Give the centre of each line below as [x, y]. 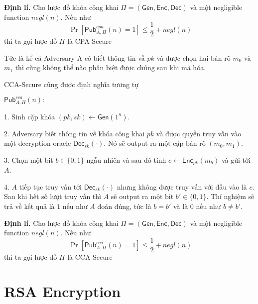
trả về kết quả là [29, 206]
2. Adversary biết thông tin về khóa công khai [74, 133]
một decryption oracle [38, 143]
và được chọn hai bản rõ [193, 57]
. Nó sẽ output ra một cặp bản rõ [155, 143]
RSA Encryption [63, 291]
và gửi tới [236, 159]
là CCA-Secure [90, 256]
